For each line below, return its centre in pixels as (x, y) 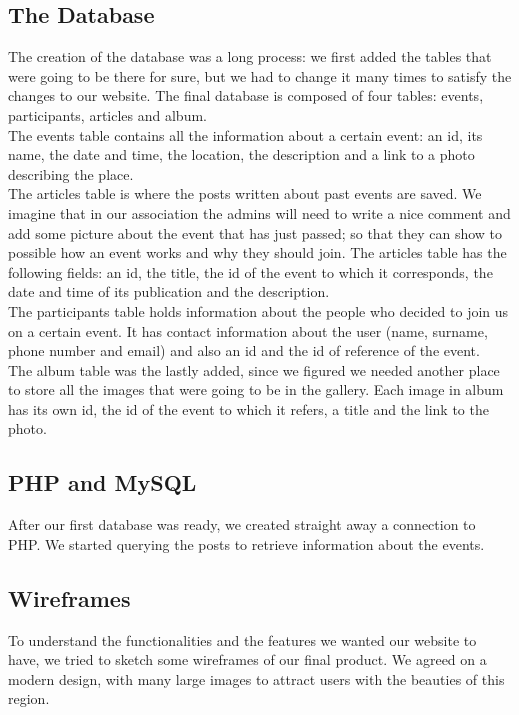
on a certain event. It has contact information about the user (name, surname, (248, 330)
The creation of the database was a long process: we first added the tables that (250, 56)
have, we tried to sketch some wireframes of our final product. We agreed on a (247, 659)
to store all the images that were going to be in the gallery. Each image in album (256, 389)
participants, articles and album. (107, 114)
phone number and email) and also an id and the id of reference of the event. (244, 350)
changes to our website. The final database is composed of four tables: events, (246, 95)
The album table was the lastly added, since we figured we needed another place (254, 369)
